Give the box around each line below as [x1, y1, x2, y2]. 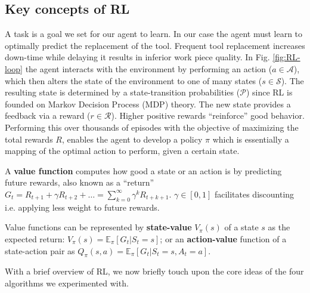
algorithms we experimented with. [5, 276, 129, 289]
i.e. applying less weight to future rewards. [5, 201, 160, 213]
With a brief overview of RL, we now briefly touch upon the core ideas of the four [5, 265, 304, 277]
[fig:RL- [272, 51, 300, 63]
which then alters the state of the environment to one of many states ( [5, 74, 262, 87]
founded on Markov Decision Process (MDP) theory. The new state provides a [5, 97, 291, 110]
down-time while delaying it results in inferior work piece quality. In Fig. [5, 51, 270, 63]
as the [268, 221, 290, 233]
